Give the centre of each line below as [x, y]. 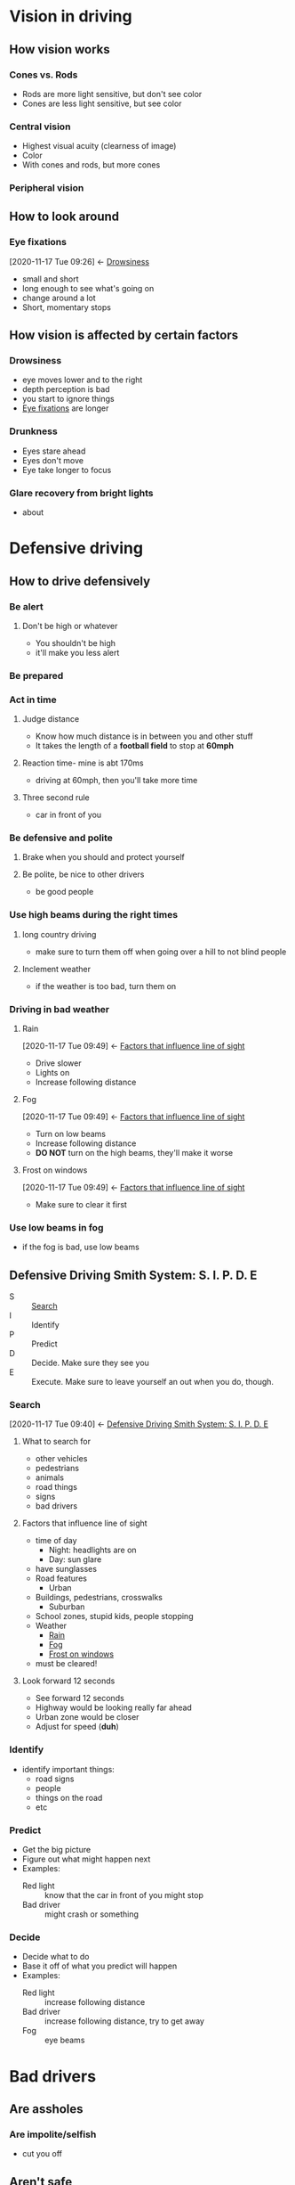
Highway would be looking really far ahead [114, 1707]
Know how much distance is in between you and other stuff [144, 736]
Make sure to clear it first [81, 1205]
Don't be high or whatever [70, 626]
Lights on [52, 1073]
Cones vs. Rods [44, 75]
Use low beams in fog [56, 1227]
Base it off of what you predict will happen [100, 1966]
